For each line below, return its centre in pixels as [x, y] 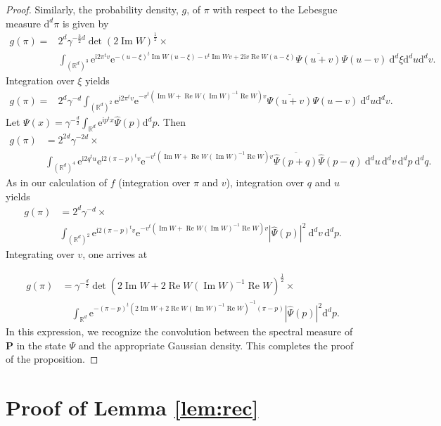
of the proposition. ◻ [52, 359]
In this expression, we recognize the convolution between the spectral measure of [179, 331]
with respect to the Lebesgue [275, 9]
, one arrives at [115, 254]
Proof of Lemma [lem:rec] [132, 407]
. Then [171, 122]
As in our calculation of [57, 182]
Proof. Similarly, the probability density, [92, 9]
